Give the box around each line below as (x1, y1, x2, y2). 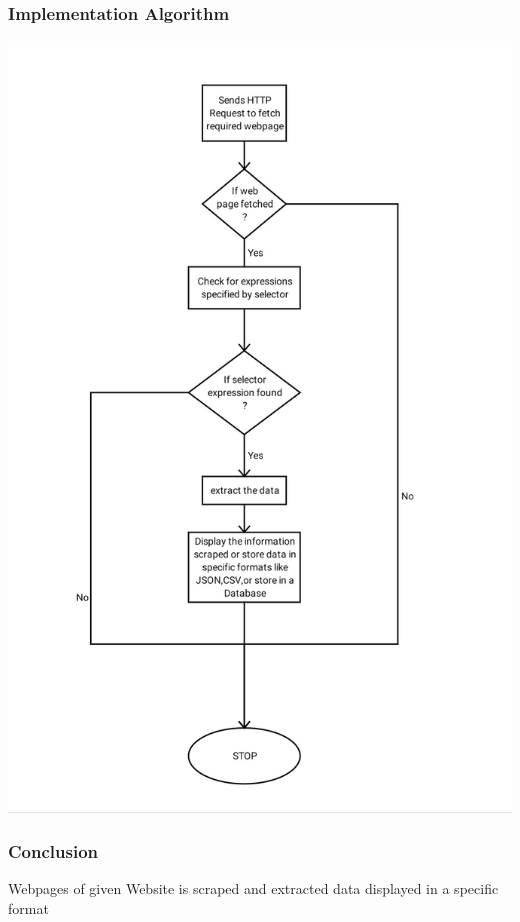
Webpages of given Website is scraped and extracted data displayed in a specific (8, 878, 499, 899)
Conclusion (8, 839, 98, 864)
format (8, 898, 49, 919)
